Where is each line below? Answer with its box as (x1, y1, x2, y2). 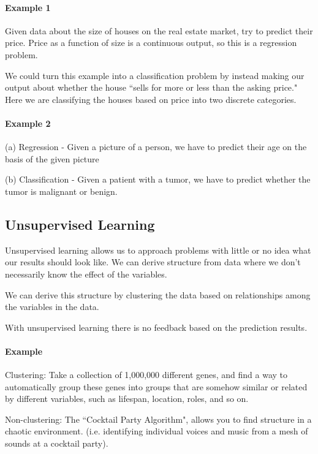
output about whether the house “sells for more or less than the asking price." (5, 81, 298, 94)
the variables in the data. (5, 300, 99, 313)
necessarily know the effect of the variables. (5, 267, 167, 280)
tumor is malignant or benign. (5, 184, 118, 197)
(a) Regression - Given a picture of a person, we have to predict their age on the (5, 140, 307, 153)
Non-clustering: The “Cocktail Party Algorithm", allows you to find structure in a (5, 412, 312, 425)
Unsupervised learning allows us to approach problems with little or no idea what (5, 243, 311, 256)
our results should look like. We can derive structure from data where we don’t (5, 255, 301, 268)
